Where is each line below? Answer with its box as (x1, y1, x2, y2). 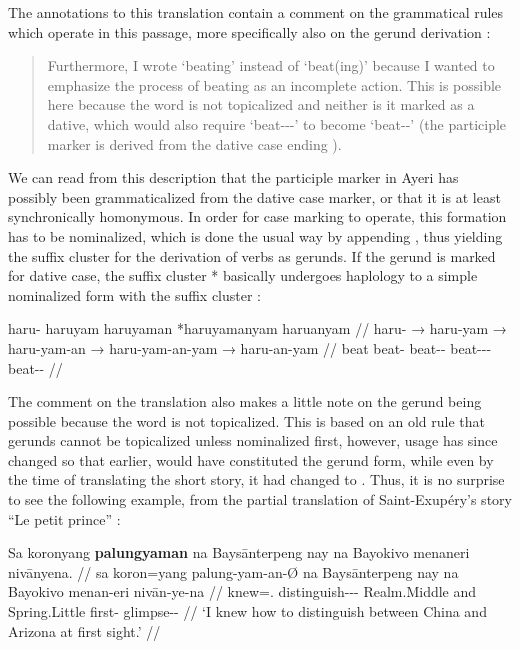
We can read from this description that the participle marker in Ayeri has (8, 167, 459, 188)
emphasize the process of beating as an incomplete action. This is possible (47, 74, 502, 95)
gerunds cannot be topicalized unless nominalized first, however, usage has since (8, 430, 498, 451)
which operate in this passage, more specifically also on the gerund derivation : (8, 21, 491, 42)
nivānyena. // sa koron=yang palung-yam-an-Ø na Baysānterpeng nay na (8, 561, 459, 582)
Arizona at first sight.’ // (8, 620, 161, 641)
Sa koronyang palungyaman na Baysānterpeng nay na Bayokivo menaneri (8, 542, 470, 563)
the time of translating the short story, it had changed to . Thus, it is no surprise (8, 469, 505, 490)
